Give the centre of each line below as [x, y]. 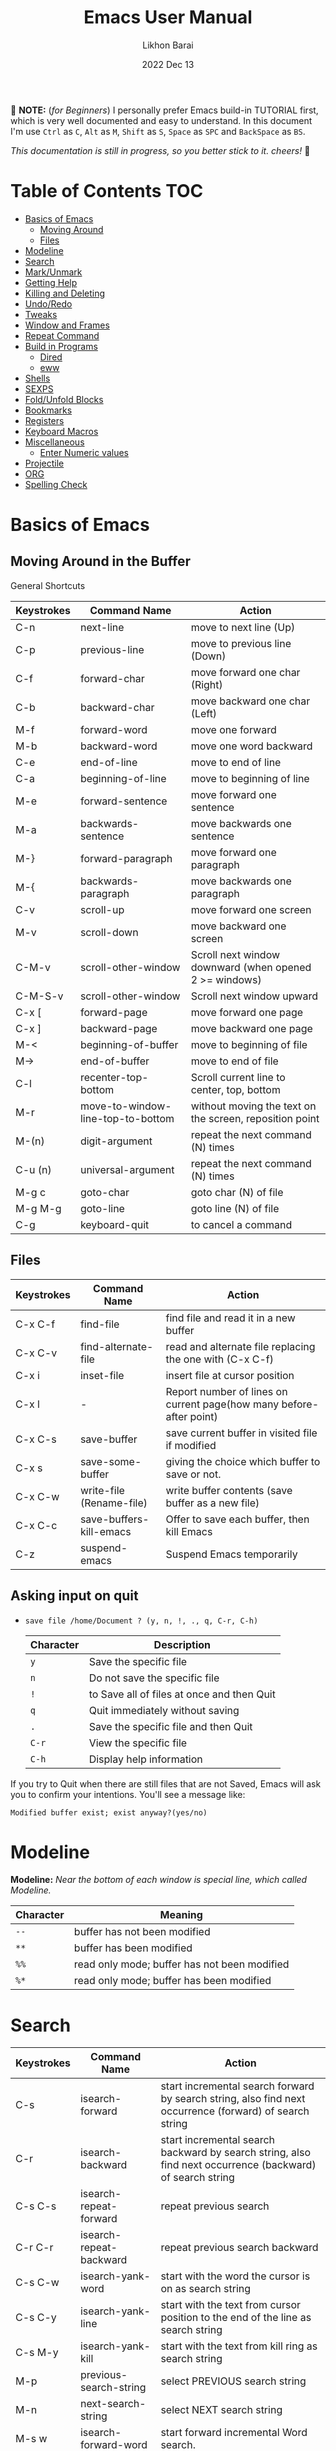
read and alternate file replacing [240, 1346]
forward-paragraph [126, 858]
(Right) [206, 684]
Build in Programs [61, 346]
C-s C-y [36, 2318]
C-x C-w [37, 1496]
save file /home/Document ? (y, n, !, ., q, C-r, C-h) [141, 1621]
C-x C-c [36, 1525]
